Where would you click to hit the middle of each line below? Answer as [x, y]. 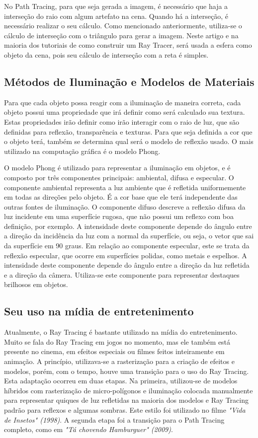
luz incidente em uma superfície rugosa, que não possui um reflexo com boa [119, 216]
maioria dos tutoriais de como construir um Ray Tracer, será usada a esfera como [128, 45]
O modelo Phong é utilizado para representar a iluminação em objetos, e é [117, 168]
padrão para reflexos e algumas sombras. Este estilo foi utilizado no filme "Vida [125, 410]
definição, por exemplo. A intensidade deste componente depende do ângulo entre [128, 226]
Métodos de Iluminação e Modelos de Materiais [129, 81]
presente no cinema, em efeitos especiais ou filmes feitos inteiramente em [114, 351]
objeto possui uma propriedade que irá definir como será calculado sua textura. [125, 112]
